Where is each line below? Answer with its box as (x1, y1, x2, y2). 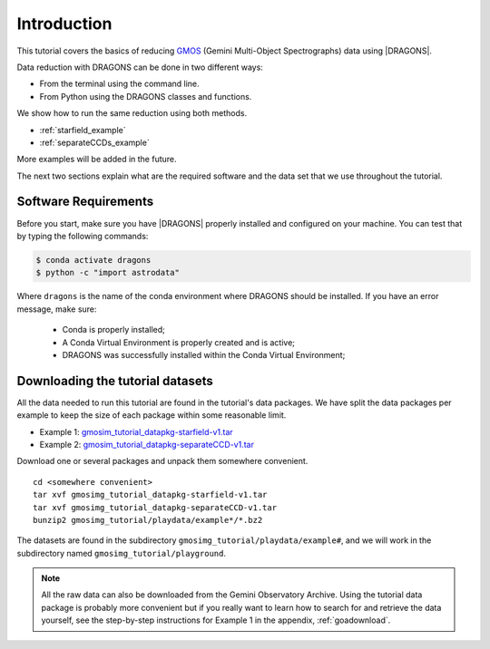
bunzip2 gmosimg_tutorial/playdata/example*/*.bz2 (33, 515, 263, 525)
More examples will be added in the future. (16, 154, 177, 165)
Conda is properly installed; (62, 324, 165, 335)
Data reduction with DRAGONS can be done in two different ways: (16, 62, 263, 73)
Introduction (16, 14, 113, 34)
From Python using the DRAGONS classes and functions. (39, 91, 252, 102)
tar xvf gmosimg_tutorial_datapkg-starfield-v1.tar (33, 489, 268, 500)
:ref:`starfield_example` (39, 124, 126, 135)
